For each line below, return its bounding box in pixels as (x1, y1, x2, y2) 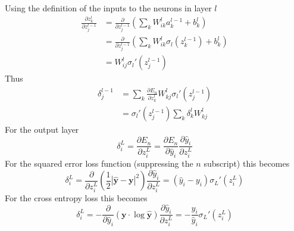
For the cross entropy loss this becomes (5, 191, 148, 204)
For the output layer (5, 123, 79, 135)
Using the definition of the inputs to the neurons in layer (5, 2, 212, 14)
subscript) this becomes (204, 157, 290, 170)
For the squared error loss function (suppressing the (5, 157, 193, 170)
